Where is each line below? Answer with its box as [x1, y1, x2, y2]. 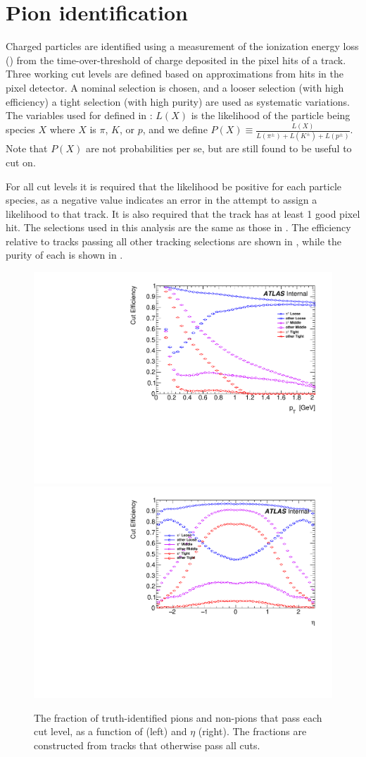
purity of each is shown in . [6, 247, 123, 262]
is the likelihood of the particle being [191, 108, 351, 123]
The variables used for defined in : [6, 108, 153, 123]
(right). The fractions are [198, 724, 307, 739]
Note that [6, 141, 48, 156]
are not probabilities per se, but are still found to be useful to [85, 141, 352, 156]
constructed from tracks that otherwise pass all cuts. [34, 737, 260, 752]
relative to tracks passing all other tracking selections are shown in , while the [6, 233, 342, 248]
